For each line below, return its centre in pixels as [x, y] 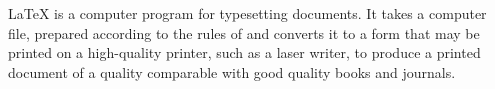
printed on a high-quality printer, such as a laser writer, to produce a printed [244, 52]
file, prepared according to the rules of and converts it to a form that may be [244, 32]
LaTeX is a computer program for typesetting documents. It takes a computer [247, 13]
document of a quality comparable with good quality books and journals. [232, 71]
